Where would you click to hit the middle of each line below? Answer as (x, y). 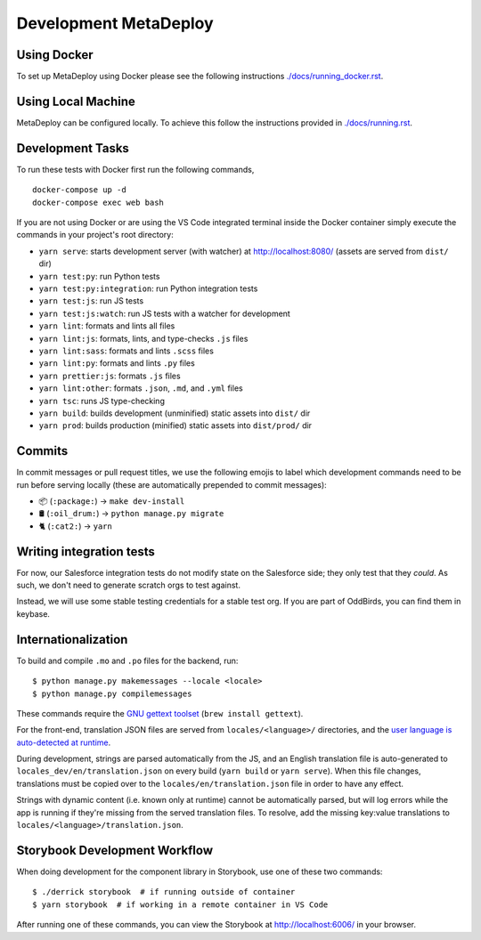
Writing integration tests (86, 551)
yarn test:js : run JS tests (91, 301)
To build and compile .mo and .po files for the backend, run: (127, 660)
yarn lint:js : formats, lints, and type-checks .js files (143, 338)
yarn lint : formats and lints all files (107, 326)
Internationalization (72, 640)
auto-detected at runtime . (64, 742)
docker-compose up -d (79, 190)
